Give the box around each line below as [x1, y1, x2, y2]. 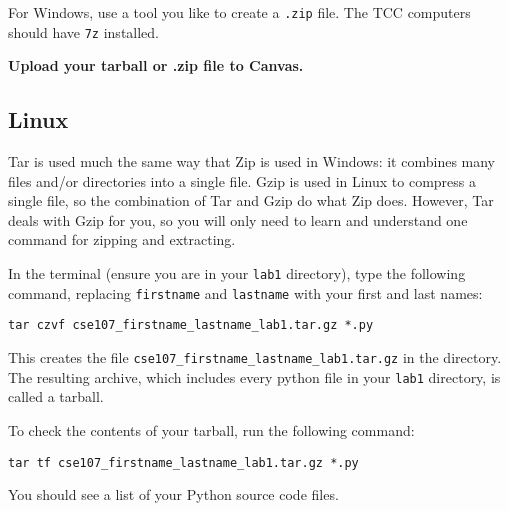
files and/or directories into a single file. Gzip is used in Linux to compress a [8, 170, 477, 191]
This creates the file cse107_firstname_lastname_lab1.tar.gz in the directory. [8, 347, 502, 368]
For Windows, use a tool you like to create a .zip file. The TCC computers [8, 2, 471, 22]
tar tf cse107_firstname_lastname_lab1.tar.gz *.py [8, 455, 359, 470]
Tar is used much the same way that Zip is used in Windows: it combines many [8, 151, 496, 172]
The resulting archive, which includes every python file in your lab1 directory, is [8, 366, 501, 387]
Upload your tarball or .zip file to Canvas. [8, 55, 304, 76]
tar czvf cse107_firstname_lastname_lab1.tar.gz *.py [8, 318, 374, 333]
